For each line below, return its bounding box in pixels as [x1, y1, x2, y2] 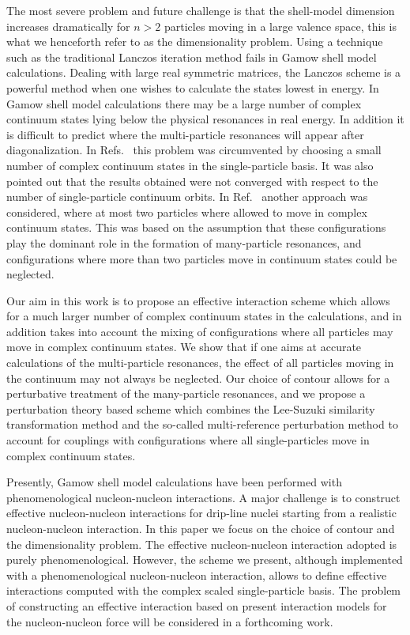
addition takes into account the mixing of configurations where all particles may [6, 323, 393, 339]
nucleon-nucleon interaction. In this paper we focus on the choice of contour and [6, 520, 395, 536]
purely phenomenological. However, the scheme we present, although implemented [6, 551, 403, 568]
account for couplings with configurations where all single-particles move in [6, 432, 370, 448]
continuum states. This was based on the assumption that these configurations [6, 219, 386, 236]
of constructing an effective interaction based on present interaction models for [6, 597, 387, 614]
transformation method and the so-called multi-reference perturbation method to [6, 416, 398, 433]
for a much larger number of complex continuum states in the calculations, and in [6, 308, 402, 324]
